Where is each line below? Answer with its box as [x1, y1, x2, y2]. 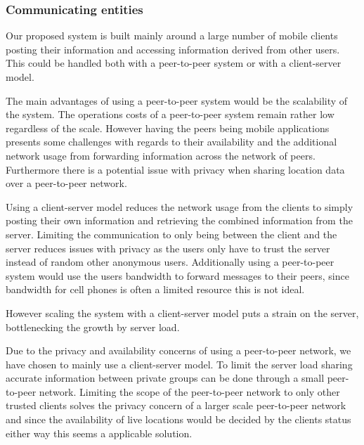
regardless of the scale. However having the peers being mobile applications [6, 120, 330, 135]
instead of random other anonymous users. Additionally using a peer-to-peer [6, 254, 334, 269]
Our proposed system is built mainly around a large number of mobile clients [6, 28, 338, 43]
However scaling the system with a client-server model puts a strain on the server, [6, 305, 359, 320]
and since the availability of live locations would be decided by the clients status [6, 412, 351, 427]
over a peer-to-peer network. [6, 176, 127, 191]
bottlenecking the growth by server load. [6, 319, 180, 334]
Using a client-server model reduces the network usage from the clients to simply [6, 199, 353, 214]
